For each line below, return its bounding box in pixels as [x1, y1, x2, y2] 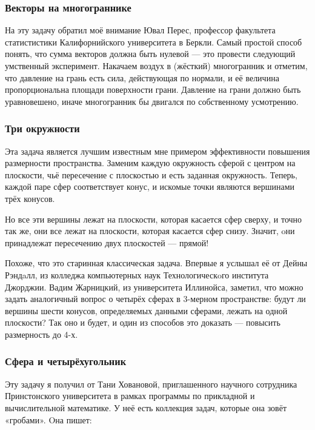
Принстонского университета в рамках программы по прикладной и [5, 389, 255, 402]
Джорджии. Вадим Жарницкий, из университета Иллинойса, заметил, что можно [5, 280, 303, 293]
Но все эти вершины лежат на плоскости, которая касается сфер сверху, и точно [5, 212, 302, 225]
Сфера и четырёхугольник [5, 354, 127, 369]
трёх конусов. [5, 192, 55, 204]
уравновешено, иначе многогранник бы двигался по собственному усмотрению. [5, 95, 299, 107]
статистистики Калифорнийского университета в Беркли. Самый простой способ [5, 35, 302, 48]
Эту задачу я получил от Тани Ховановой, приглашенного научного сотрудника [5, 377, 297, 390]
